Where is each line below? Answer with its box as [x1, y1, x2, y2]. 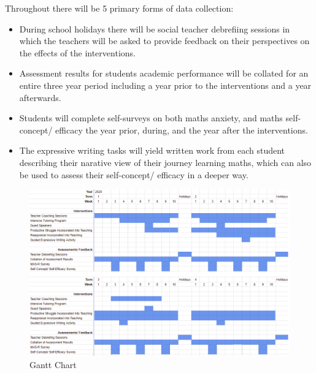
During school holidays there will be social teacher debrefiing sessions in [19, 22, 290, 35]
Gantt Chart [29, 358, 77, 371]
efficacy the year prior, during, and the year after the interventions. [55, 123, 308, 136]
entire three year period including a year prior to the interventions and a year [19, 78, 312, 91]
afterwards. [19, 91, 61, 104]
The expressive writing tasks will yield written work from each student [19, 144, 285, 157]
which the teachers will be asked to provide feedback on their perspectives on [19, 34, 310, 47]
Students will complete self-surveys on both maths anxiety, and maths [19, 111, 283, 124]
